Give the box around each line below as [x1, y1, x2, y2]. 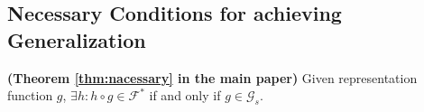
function [7, 86, 53, 105]
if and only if [149, 86, 221, 105]
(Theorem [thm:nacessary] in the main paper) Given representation [7, 68, 418, 87]
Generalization [7, 25, 146, 53]
